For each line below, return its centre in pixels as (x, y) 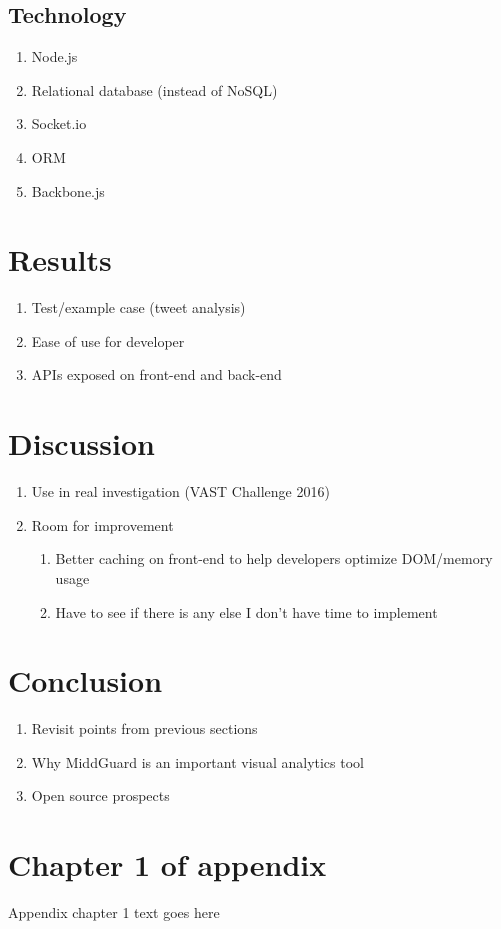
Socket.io (59, 123)
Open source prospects (100, 795)
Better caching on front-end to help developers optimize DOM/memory (274, 558)
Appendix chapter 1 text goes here (114, 912)
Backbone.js (68, 190)
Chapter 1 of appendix (167, 864)
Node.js (54, 56)
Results (60, 259)
